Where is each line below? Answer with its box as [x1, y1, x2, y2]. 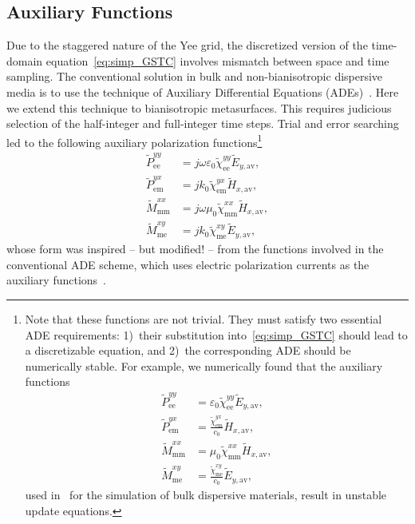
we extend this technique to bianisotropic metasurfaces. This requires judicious [6, 99, 392, 116]
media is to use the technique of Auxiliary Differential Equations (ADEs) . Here [6, 83, 399, 100]
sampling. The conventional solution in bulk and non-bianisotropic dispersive [6, 68, 383, 85]
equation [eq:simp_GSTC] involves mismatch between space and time [45, 52, 389, 69]
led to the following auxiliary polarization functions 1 [6, 131, 263, 150]
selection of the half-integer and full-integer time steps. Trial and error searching [6, 115, 399, 132]
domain [6, 52, 43, 69]
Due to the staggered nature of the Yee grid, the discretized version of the [6, 37, 368, 54]
